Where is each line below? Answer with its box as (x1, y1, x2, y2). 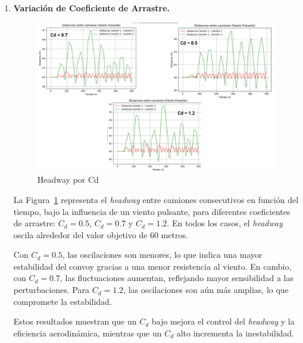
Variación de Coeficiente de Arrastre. (13, 2, 170, 14)
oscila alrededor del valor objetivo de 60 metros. (13, 228, 188, 241)
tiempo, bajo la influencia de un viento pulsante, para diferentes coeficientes (13, 205, 290, 217)
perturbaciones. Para (13, 283, 89, 296)
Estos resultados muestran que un (13, 315, 137, 328)
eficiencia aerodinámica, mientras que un (13, 326, 162, 339)
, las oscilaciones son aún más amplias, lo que (123, 283, 289, 296)
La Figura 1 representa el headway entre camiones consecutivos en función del (13, 193, 299, 205)
